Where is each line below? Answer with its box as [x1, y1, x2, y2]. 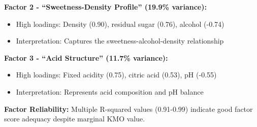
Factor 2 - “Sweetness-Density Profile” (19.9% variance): [4, 2, 207, 12]
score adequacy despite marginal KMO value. [4, 113, 145, 124]
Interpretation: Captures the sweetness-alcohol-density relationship [16, 35, 224, 46]
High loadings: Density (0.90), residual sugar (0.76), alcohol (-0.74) [16, 18, 224, 29]
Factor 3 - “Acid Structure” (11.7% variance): [4, 52, 168, 63]
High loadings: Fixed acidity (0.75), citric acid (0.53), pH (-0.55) [16, 69, 217, 80]
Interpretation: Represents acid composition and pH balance [16, 86, 204, 97]
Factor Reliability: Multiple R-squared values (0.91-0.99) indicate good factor [4, 103, 253, 114]
